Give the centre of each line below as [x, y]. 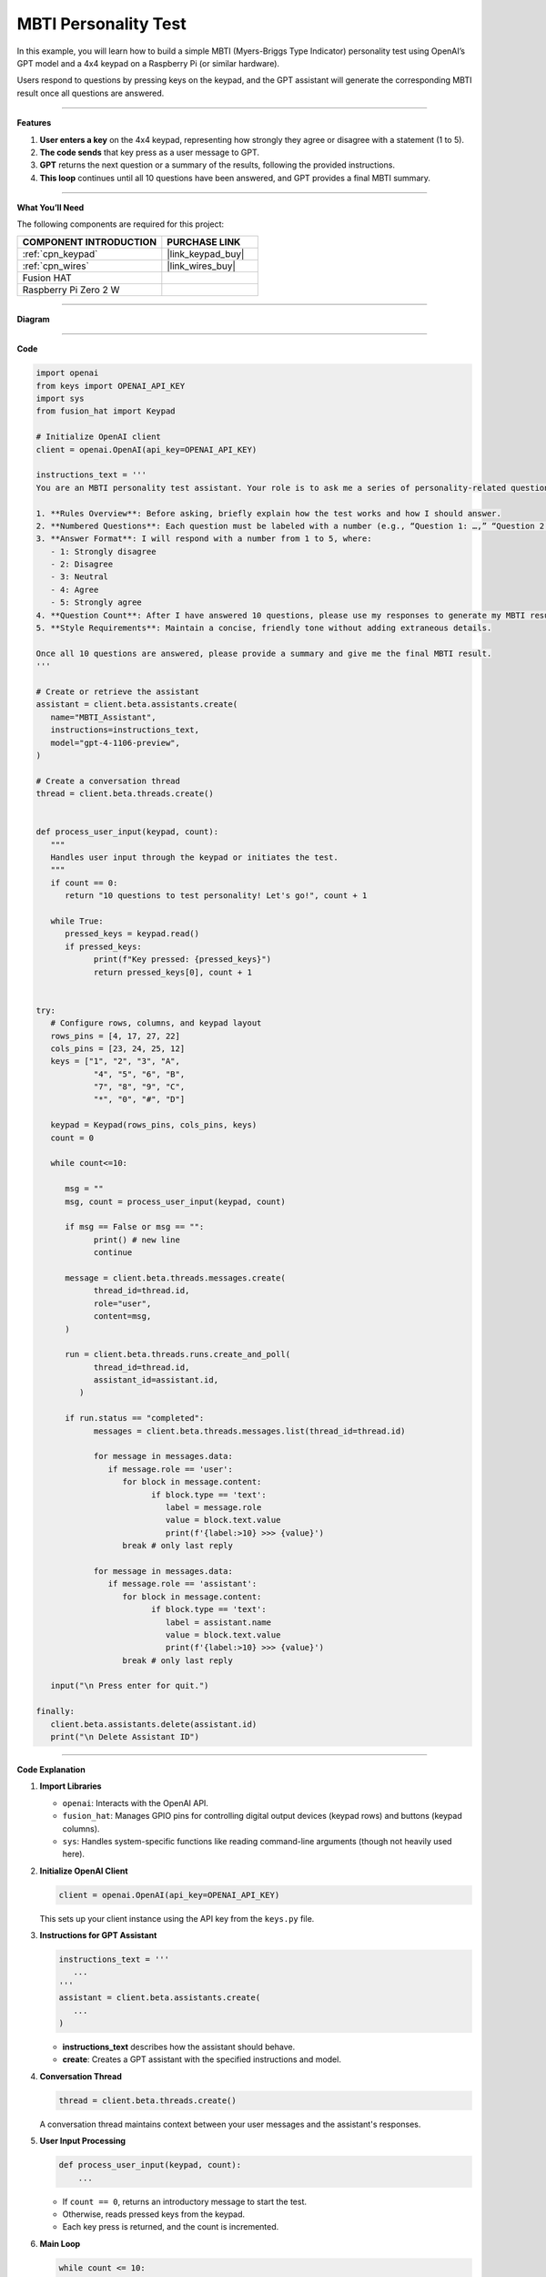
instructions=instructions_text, [125, 730]
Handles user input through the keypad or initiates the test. [194, 858]
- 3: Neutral [80, 577]
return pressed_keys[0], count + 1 [172, 972]
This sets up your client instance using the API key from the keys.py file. [177, 1918]
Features [34, 123]
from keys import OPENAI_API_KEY [111, 386]
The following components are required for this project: [121, 224]
